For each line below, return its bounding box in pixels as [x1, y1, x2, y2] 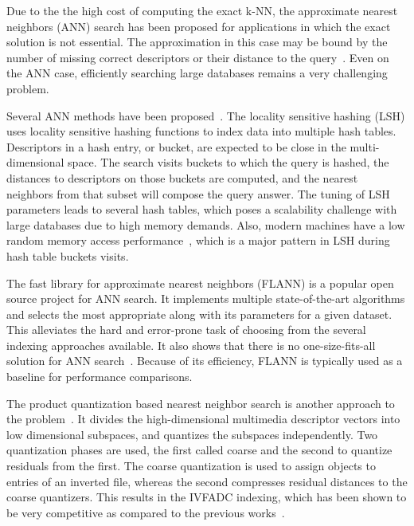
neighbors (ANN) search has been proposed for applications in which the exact [6, 18, 391, 34]
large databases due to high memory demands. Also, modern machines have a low [6, 216, 405, 233]
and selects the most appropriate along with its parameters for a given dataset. [6, 305, 393, 322]
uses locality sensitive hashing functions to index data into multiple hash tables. [6, 123, 396, 139]
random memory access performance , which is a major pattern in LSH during [6, 232, 390, 249]
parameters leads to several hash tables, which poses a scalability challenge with [6, 201, 397, 218]
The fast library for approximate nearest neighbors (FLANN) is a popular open [6, 274, 394, 291]
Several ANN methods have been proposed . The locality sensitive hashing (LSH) [6, 107, 405, 124]
